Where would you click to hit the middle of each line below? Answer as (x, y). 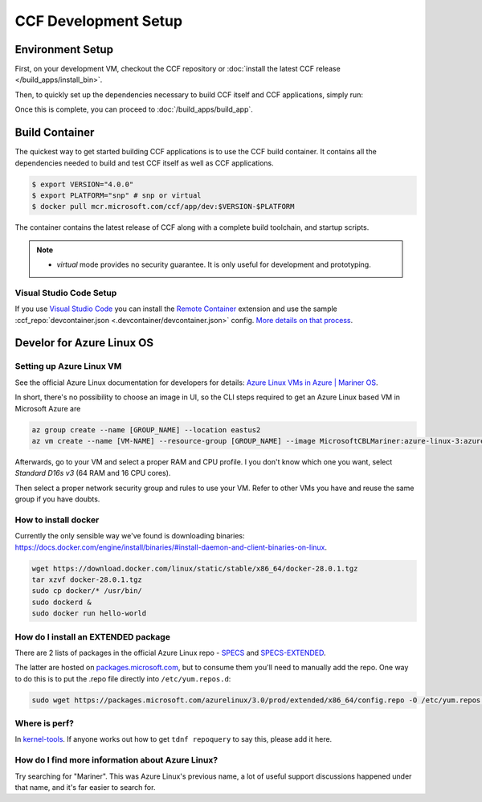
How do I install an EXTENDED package (92, 636)
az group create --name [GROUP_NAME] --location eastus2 (146, 430)
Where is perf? (44, 723)
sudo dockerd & (61, 602)
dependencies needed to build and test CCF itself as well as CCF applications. (145, 163)
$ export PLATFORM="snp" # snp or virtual (116, 195)
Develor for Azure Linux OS (84, 343)
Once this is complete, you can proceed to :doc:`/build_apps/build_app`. (134, 109)
